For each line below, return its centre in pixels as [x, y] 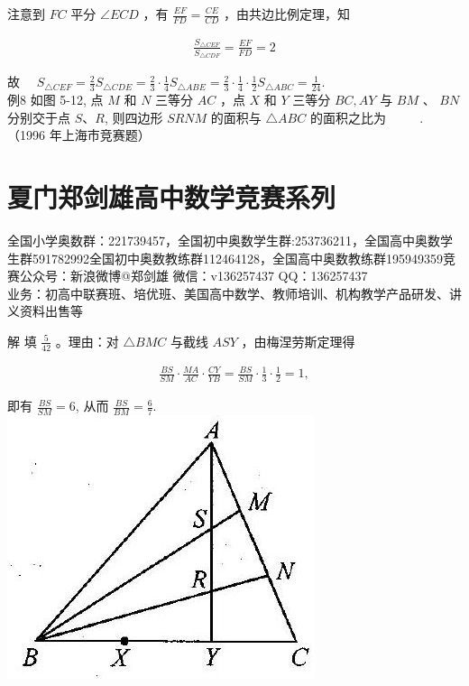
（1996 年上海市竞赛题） [79, 135]
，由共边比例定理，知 [287, 14]
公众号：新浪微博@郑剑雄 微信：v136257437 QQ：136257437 [193, 276]
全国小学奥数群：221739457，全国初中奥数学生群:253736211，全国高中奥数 [224, 241]
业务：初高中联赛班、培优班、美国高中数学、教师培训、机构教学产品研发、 [228, 293]
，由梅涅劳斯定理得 [298, 341]
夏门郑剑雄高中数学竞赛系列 [172, 197]
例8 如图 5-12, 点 [55, 100]
